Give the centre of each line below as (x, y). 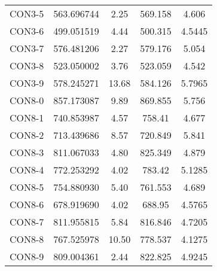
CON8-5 (27, 187)
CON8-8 (27, 239)
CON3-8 (27, 66)
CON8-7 (27, 222)
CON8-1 (27, 118)
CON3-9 (27, 83)
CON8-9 (27, 256)
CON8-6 (27, 204)
